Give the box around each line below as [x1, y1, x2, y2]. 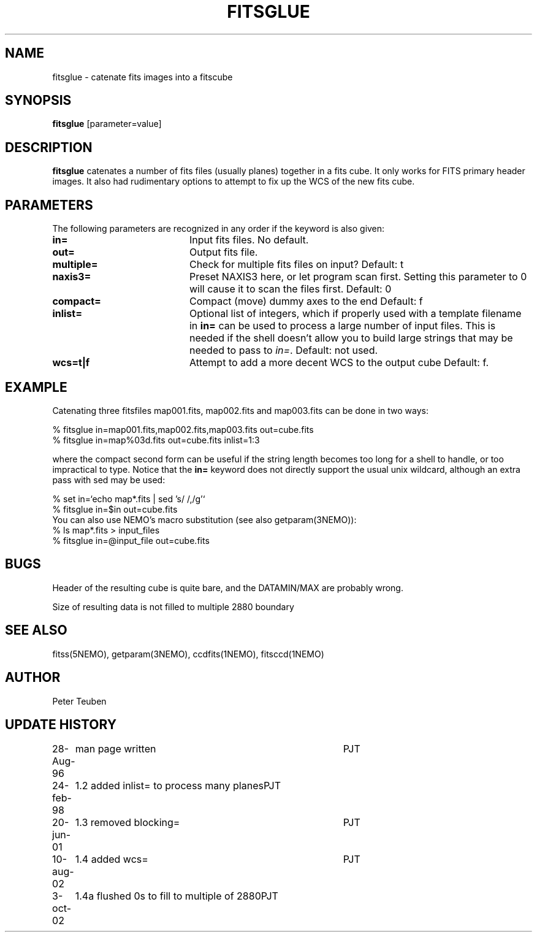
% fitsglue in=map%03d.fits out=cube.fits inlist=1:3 [52, 434, 260, 445]
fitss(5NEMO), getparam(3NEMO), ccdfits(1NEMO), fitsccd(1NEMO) [52, 648, 324, 659]
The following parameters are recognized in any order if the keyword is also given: [52, 223, 385, 234]
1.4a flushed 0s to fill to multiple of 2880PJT [75, 890, 278, 903]
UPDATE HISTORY [5, 716, 117, 732]
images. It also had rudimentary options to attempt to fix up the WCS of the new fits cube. [52, 176, 415, 187]
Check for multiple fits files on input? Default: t [189, 258, 404, 271]
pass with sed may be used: [52, 474, 166, 485]
